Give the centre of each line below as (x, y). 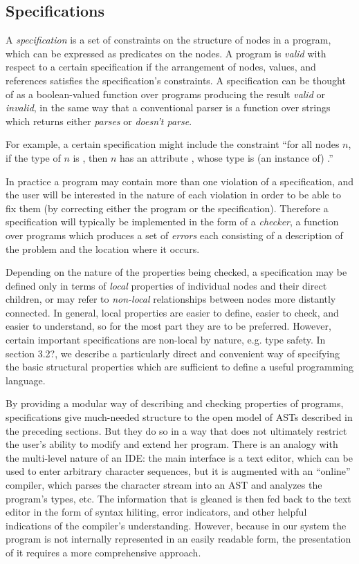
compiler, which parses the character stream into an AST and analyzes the (164, 485)
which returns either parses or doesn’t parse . (99, 121)
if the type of (33, 157)
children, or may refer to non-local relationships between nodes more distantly (171, 299)
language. (26, 380)
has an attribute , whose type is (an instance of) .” (227, 157)
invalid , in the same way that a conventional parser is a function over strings (168, 107)
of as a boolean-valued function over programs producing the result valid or (165, 94)
